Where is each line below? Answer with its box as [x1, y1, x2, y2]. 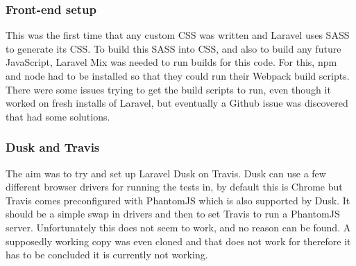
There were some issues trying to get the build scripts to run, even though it [6, 82, 331, 96]
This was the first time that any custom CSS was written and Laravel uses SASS [6, 28, 350, 42]
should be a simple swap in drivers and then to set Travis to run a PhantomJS [6, 206, 340, 221]
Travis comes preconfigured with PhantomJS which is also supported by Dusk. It [6, 193, 350, 207]
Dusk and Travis [6, 139, 100, 156]
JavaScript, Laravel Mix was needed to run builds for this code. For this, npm [6, 55, 337, 69]
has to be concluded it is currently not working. [6, 247, 208, 262]
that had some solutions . [6, 109, 110, 123]
